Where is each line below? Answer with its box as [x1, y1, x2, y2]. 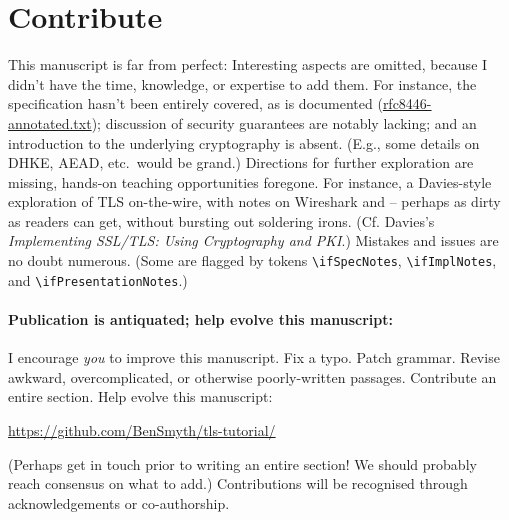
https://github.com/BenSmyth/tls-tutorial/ [8, 419, 276, 440]
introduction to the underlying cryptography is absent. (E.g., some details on [8, 132, 480, 153]
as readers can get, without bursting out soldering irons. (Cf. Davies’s [8, 210, 435, 231]
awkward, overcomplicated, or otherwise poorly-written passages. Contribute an [8, 366, 497, 387]
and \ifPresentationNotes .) [8, 269, 188, 290]
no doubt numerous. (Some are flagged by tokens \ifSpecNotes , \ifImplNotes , [8, 250, 497, 271]
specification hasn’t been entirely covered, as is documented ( [8, 93, 383, 114]
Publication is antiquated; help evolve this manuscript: [8, 308, 393, 329]
